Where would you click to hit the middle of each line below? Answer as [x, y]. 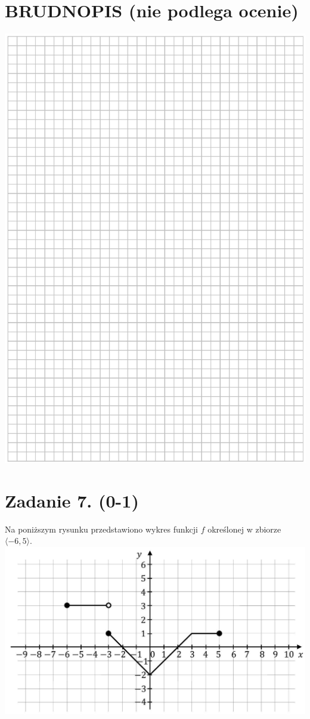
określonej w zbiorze [244, 529]
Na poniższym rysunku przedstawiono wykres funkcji [102, 529]
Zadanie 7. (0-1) [72, 500]
